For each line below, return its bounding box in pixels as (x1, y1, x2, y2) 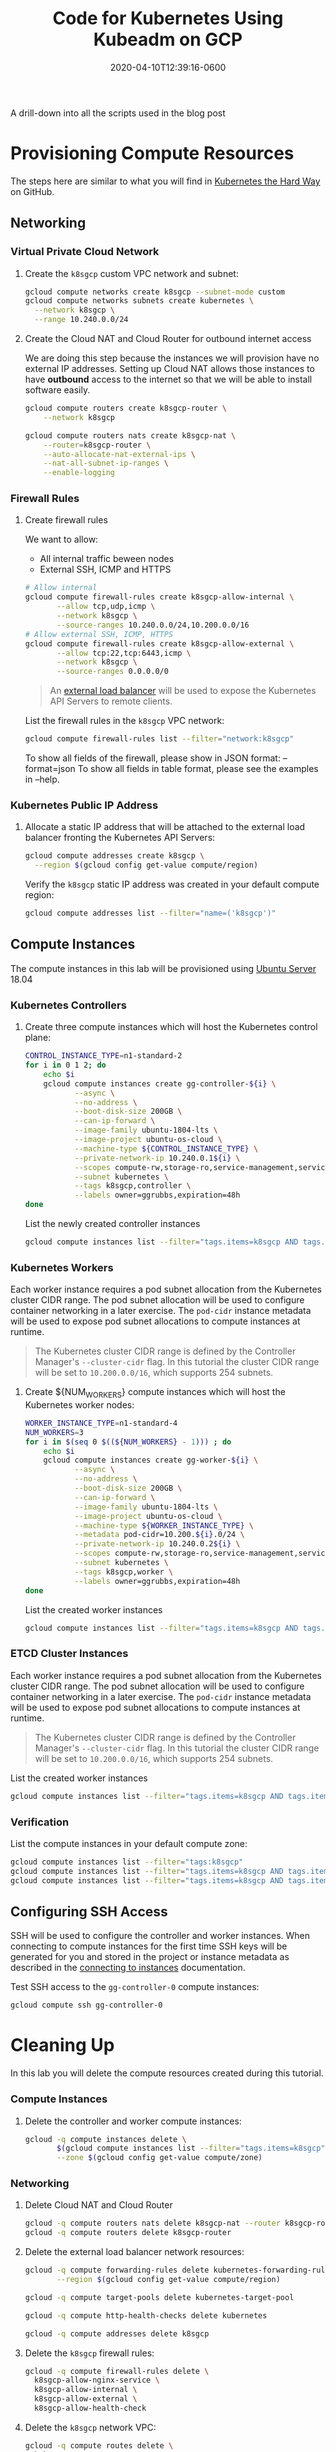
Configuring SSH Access (10, 1903, 168, 1920)
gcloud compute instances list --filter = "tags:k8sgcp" (10, 1857, 244, 1867)
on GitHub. (10, 185, 55, 197)
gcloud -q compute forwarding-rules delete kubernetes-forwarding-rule (24, 2265, 330, 2276)
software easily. (24, 384, 91, 396)
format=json (24, 763, 76, 775)
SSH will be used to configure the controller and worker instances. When (10, 1930, 311, 1942)
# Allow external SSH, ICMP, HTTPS (24, 629, 174, 639)
